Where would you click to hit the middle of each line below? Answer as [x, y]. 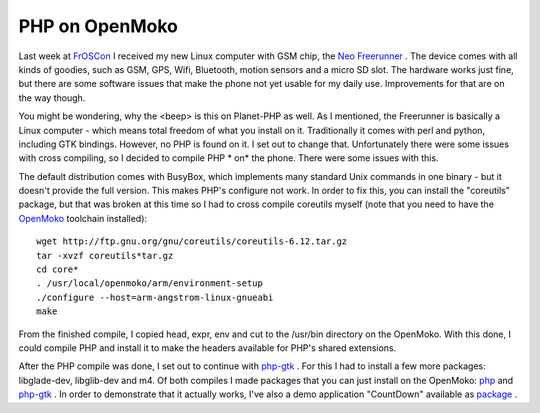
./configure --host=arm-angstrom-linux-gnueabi [155, 297]
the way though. [52, 97]
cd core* [57, 269]
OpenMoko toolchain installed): [83, 218]
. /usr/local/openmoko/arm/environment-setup [150, 283]
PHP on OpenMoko [98, 26]
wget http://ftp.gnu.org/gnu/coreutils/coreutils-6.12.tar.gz [192, 241]
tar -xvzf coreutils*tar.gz [105, 255]
